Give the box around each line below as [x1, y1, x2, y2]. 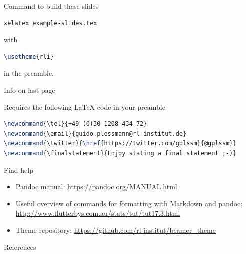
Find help [4, 164, 33, 175]
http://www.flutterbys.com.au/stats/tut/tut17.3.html [15, 208, 180, 218]
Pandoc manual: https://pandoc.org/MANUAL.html [15, 181, 177, 192]
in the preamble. [4, 68, 54, 78]
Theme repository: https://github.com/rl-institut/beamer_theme [15, 224, 216, 235]
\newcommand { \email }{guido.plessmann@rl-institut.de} [4, 130, 187, 137]
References [4, 241, 36, 252]
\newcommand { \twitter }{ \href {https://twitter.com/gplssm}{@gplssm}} [4, 140, 237, 147]
